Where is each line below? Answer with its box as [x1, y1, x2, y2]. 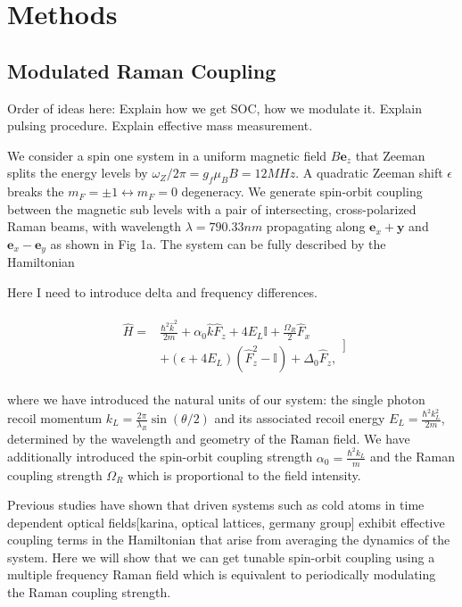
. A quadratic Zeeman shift [295, 163, 443, 182]
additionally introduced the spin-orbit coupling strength [7, 447, 313, 466]
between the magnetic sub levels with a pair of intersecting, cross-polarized [7, 199, 417, 218]
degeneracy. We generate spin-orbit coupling [181, 182, 423, 201]
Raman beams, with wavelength [7, 217, 182, 236]
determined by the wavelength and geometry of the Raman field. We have [7, 428, 410, 447]
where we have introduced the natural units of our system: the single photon [7, 390, 425, 409]
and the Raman [369, 447, 456, 466]
